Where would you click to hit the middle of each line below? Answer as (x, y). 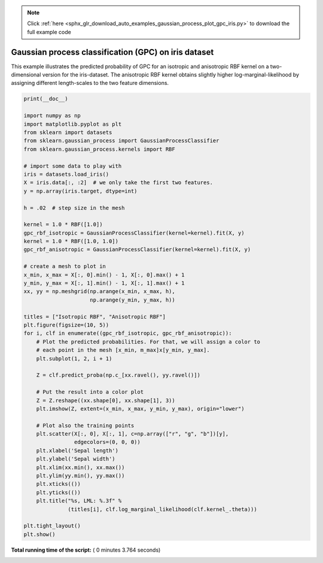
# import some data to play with (73, 166)
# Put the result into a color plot (90, 392)
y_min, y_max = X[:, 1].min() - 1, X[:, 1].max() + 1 (104, 283)
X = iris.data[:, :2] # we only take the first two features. (118, 183)
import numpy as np (52, 116)
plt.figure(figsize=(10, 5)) (66, 325)
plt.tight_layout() (52, 526)
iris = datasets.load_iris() (66, 174)
